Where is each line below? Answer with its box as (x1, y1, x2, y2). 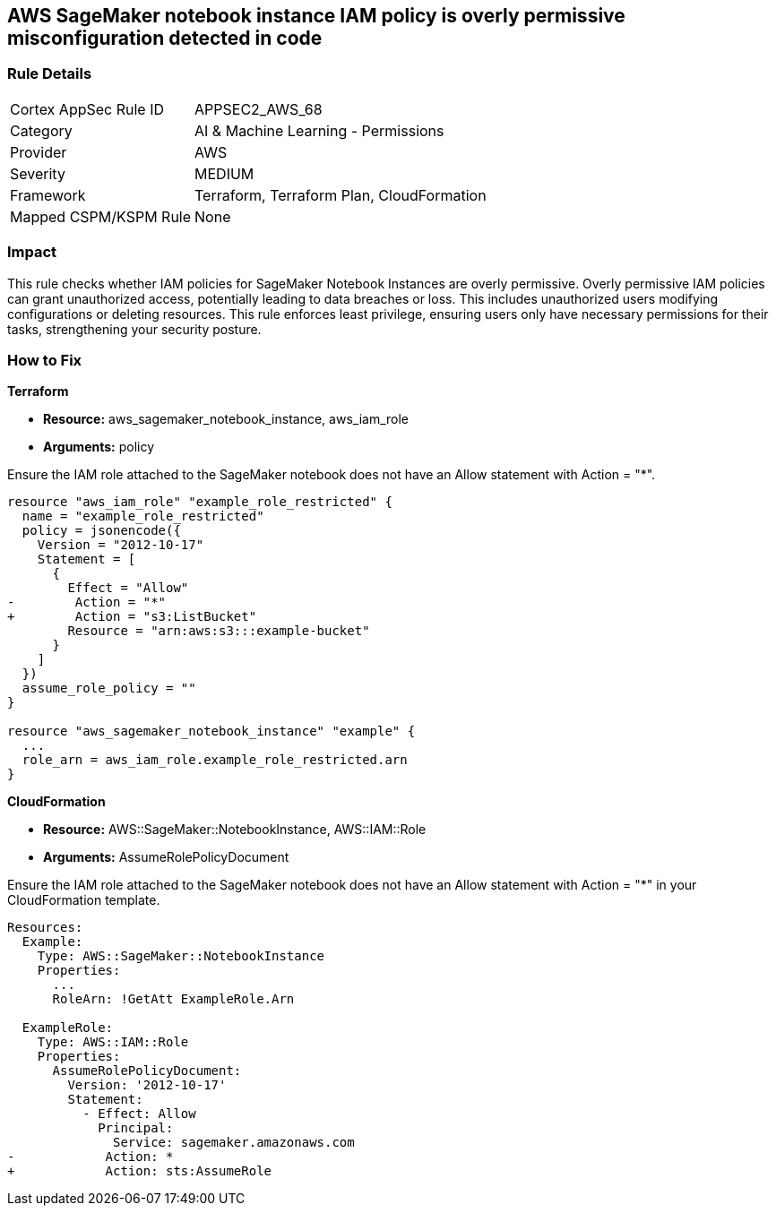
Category (10, 121, 73, 140)
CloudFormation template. (7, 892, 160, 908)
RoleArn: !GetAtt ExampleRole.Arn (52, 992, 295, 1007)
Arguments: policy (43, 439, 155, 455)
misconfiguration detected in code (7, 27, 323, 49)
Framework (10, 185, 86, 204)
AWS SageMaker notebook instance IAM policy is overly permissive (7, 4, 625, 27)
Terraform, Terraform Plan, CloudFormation (194, 185, 487, 204)
